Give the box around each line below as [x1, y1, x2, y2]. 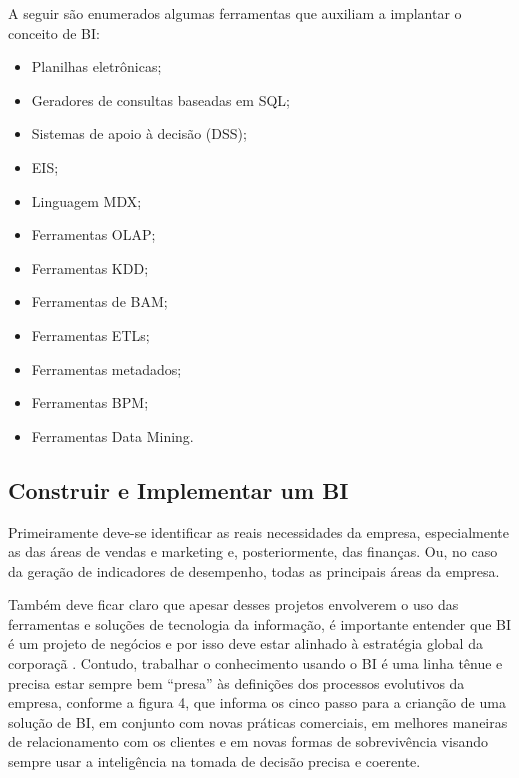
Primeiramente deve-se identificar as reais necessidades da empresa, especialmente [8, 521, 510, 542]
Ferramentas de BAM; [31, 291, 168, 312]
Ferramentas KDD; [31, 257, 149, 278]
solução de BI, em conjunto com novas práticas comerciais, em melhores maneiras [8, 711, 508, 732]
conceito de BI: [8, 22, 100, 43]
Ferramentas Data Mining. [31, 425, 194, 446]
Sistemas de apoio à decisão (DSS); [31, 123, 247, 144]
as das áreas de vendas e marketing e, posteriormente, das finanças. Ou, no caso [8, 541, 498, 562]
